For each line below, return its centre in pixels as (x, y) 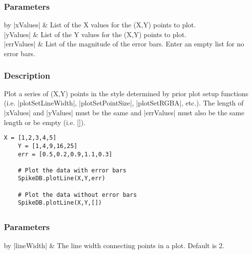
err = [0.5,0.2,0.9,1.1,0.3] (65, 154)
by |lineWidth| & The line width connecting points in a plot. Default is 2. (114, 245)
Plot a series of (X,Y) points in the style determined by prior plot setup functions (126, 93)
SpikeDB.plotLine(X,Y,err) (62, 179)
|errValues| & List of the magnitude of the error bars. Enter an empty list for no (124, 44)
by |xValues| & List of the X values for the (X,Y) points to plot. (100, 25)
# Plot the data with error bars (72, 170)
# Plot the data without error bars (77, 195)
